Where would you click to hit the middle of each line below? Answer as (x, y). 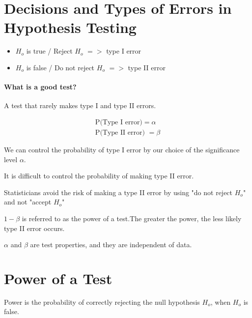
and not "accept (28, 202)
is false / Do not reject (60, 67)
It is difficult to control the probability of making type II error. (99, 176)
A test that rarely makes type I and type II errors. (80, 105)
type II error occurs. (34, 228)
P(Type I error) (119, 122)
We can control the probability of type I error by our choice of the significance (122, 149)
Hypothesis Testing (70, 27)
